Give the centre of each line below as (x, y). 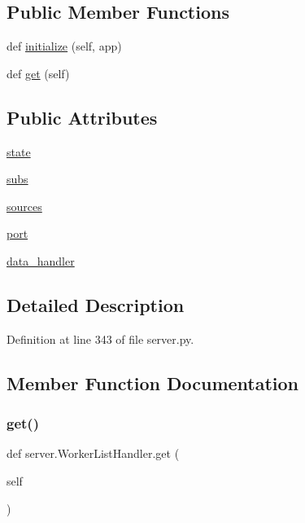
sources (24, 206)
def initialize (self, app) (64, 46)
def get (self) (38, 73)
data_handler (41, 260)
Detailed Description (96, 304)
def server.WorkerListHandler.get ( (93, 453)
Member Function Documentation (153, 382)
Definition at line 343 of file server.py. (100, 338)
